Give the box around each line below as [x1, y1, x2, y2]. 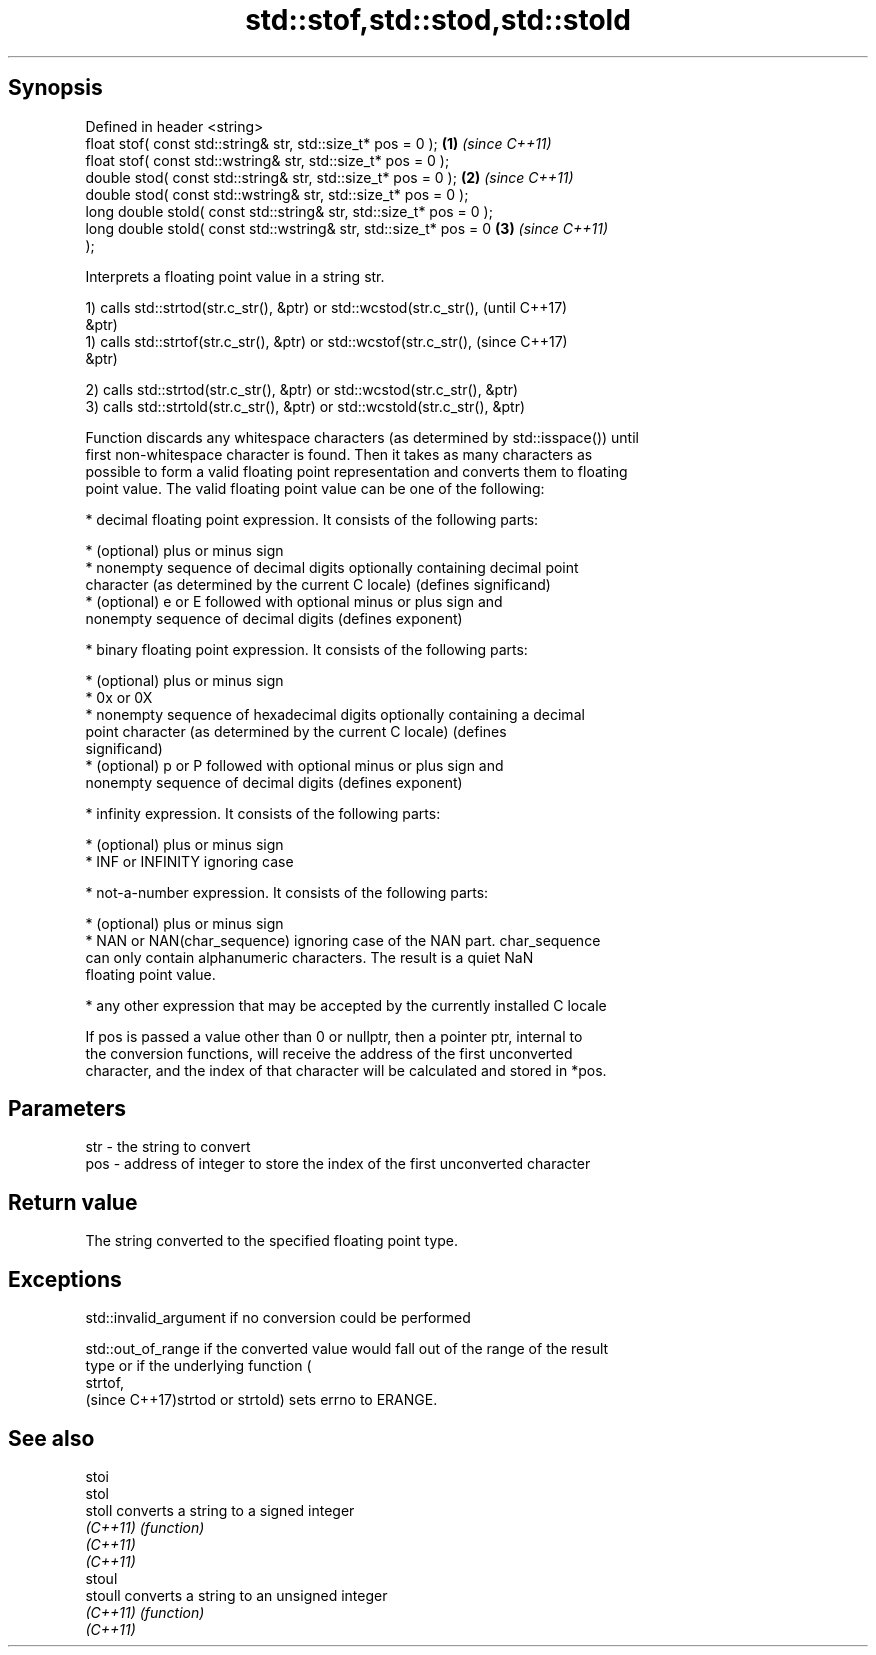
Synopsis [8, 75, 103, 101]
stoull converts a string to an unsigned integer [85, 1586, 388, 1604]
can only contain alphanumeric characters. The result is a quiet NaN [85, 948, 534, 966]
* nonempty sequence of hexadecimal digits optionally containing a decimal [85, 705, 585, 723]
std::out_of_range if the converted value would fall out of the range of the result [85, 1340, 609, 1358]
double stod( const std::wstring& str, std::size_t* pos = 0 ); [85, 185, 469, 203]
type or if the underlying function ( [85, 1357, 312, 1375]
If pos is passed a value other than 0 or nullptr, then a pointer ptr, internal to [85, 1027, 583, 1045]
